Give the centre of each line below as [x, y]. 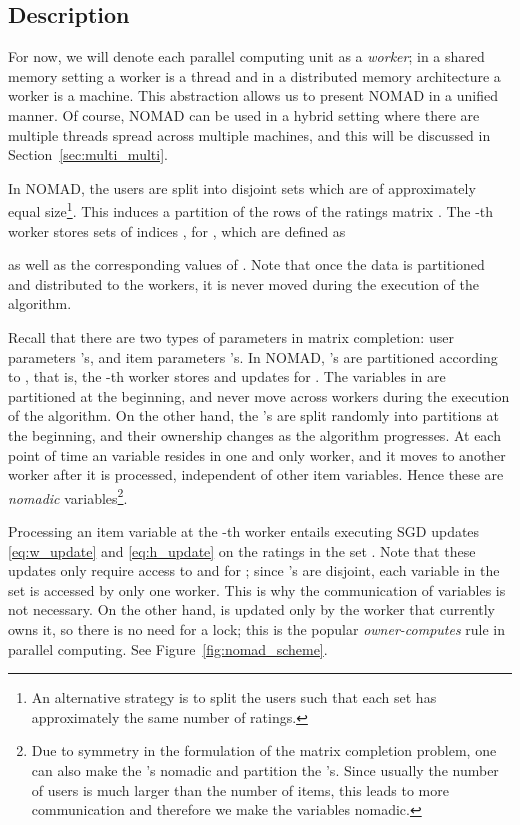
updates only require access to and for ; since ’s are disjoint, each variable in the [254, 570]
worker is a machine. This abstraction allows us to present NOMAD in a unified [253, 95]
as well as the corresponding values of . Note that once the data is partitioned [246, 264]
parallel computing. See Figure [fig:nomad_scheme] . [168, 648]
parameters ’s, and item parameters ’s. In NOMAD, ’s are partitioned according [253, 356]
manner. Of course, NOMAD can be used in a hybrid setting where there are [244, 114]
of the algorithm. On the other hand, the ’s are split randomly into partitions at [253, 415]
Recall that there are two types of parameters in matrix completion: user [231, 336]
